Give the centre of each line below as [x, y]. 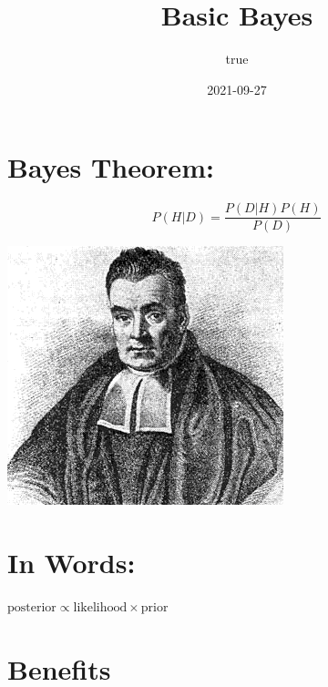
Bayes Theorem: [111, 167]
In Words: [72, 563]
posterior [32, 608]
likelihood [100, 608]
